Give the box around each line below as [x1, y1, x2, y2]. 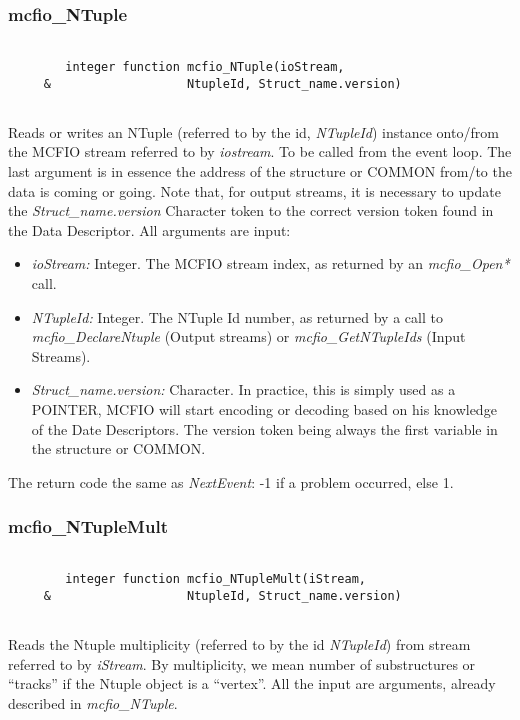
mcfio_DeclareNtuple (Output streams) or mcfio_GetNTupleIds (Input [31, 326, 466, 347]
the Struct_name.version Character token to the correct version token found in [8, 200, 494, 221]
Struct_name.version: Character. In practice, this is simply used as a [31, 379, 456, 400]
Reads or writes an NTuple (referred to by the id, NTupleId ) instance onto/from [8, 121, 499, 142]
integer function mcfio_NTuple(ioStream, [65, 59, 345, 74]
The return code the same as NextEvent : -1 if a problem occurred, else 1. [8, 471, 454, 492]
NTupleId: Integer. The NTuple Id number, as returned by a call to [31, 306, 443, 327]
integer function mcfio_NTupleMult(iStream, [65, 572, 366, 587]
